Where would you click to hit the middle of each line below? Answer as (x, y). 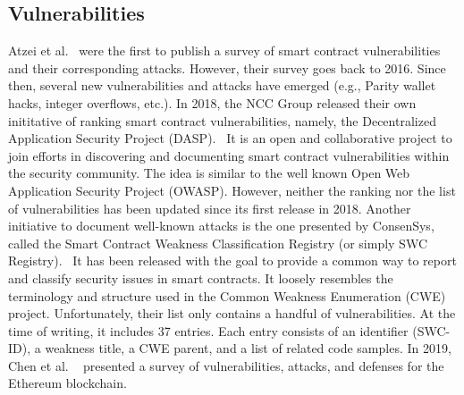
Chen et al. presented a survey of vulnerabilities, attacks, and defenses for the (226, 365)
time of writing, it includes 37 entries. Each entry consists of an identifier (208, 330)
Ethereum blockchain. (67, 383)
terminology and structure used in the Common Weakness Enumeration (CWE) (227, 295)
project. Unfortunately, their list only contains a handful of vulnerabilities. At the (232, 313)
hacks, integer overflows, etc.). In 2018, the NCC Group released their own (212, 102)
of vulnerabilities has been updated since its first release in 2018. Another (210, 208)
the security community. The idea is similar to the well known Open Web (209, 173)
